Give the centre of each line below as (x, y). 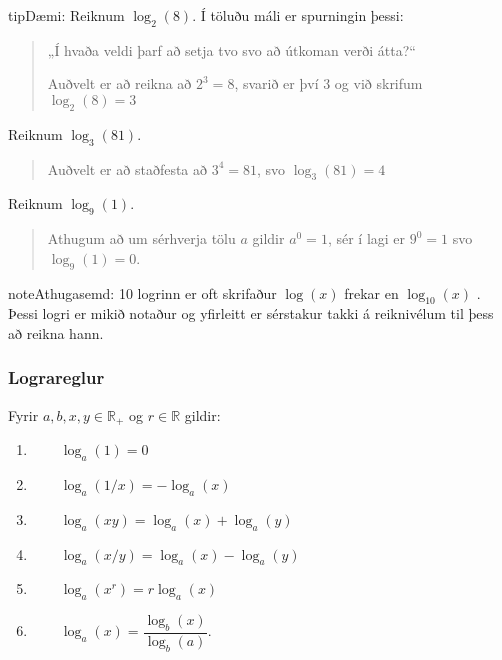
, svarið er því (276, 83)
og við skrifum (378, 83)
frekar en (371, 292)
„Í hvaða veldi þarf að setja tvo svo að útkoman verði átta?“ (231, 49)
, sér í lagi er (366, 238)
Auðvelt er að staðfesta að (127, 168)
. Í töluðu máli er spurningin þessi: (298, 15)
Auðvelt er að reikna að (119, 83)
